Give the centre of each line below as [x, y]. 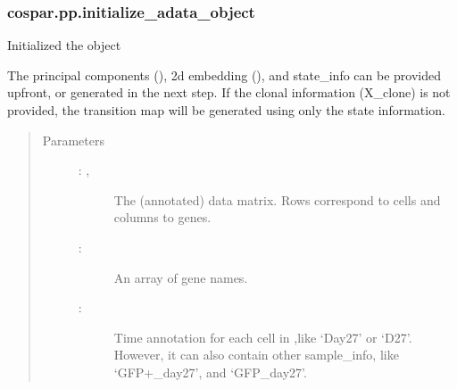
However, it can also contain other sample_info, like [256, 355]
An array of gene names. [181, 277]
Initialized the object [64, 45]
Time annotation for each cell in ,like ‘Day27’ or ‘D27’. [263, 337]
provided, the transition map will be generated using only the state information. [226, 110]
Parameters [73, 140]
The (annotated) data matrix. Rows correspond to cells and [277, 199]
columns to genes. [162, 217]
